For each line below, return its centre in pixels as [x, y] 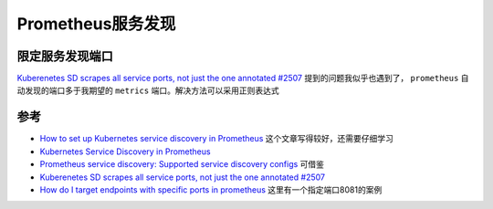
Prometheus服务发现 [96, 24]
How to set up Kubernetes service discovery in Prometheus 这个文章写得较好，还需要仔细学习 [217, 139]
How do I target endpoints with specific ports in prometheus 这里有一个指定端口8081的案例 [211, 189]
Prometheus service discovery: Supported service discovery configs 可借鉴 [182, 164]
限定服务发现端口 [65, 56]
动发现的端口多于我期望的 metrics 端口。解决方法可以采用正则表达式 [148, 90]
